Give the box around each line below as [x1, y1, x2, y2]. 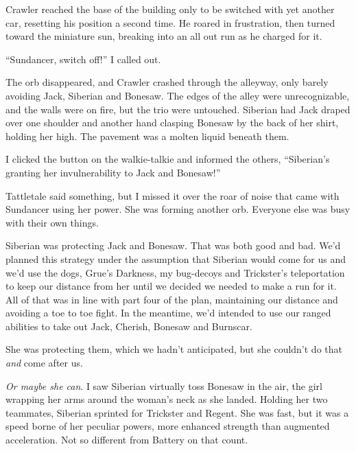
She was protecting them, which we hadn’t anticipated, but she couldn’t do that [5, 342, 342, 356]
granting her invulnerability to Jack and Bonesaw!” [5, 165, 221, 179]
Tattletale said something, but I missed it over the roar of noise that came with [5, 188, 340, 203]
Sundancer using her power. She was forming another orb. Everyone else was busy [5, 202, 351, 216]
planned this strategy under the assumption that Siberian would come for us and [5, 251, 346, 266]
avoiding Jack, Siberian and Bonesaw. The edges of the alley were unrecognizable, [5, 88, 350, 102]
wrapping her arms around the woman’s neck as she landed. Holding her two [5, 392, 328, 406]
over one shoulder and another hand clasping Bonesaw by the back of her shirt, [5, 115, 339, 130]
